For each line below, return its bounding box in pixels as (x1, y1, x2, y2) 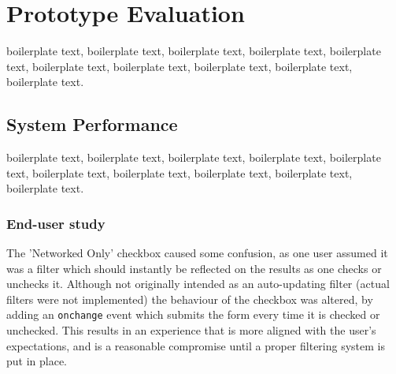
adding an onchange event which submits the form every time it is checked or (6, 306, 380, 323)
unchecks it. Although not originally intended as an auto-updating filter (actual (6, 275, 390, 292)
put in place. (6, 353, 68, 369)
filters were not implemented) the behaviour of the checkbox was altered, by (6, 290, 373, 307)
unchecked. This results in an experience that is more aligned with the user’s (6, 322, 376, 338)
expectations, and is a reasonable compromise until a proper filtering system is (6, 337, 385, 353)
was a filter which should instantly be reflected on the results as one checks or (6, 260, 382, 276)
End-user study (6, 213, 105, 233)
